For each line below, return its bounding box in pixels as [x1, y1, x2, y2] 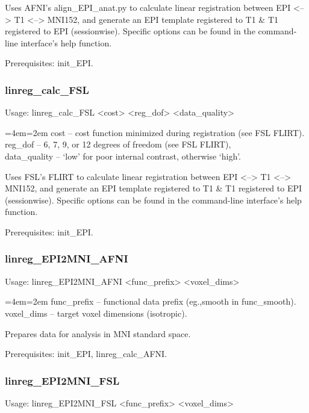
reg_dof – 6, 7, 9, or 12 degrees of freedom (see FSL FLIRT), [5, 138, 231, 151]
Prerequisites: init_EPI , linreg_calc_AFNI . [5, 347, 167, 360]
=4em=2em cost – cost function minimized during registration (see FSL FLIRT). [5, 126, 305, 138]
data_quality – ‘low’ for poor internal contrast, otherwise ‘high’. [5, 149, 242, 162]
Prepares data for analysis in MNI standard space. [5, 327, 191, 340]
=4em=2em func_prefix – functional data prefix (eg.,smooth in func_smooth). [5, 295, 296, 308]
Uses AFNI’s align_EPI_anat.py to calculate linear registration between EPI [5, 1, 291, 13]
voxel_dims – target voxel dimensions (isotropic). [5, 306, 187, 319]
